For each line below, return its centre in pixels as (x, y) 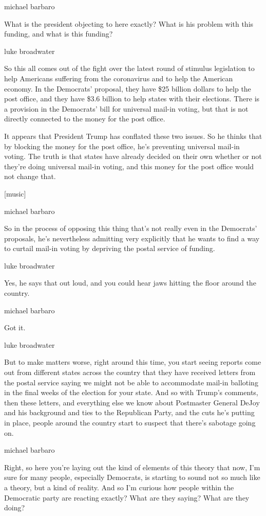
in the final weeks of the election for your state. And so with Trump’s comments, (131, 392)
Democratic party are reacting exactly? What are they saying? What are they (127, 497)
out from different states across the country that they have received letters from (130, 372)
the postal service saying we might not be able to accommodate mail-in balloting (131, 382)
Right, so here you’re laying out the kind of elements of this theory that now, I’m (132, 467)
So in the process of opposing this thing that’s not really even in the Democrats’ (131, 228)
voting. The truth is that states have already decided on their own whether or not (133, 156)
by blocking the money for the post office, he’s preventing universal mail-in (122, 146)
